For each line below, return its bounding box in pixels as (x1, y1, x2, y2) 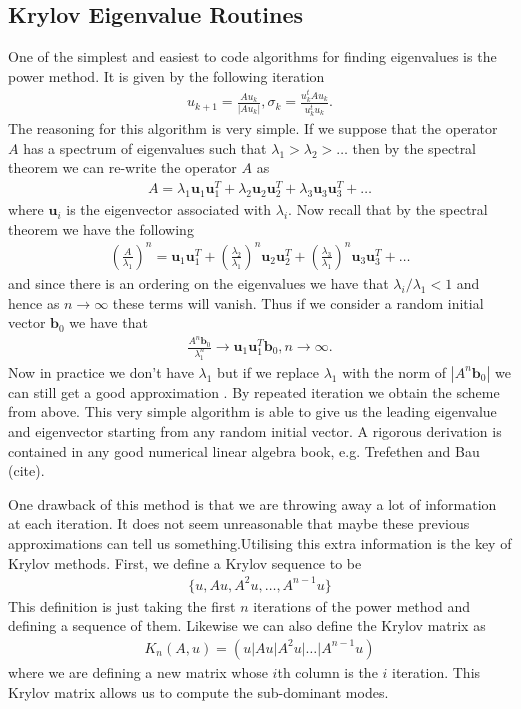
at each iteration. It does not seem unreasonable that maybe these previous (8, 513, 470, 534)
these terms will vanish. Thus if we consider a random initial (112, 292, 484, 313)
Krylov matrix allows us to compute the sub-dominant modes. (8, 681, 389, 702)
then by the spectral (352, 137, 477, 158)
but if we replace (217, 361, 320, 382)
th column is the (277, 661, 378, 682)
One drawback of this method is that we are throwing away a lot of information (8, 493, 497, 514)
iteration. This (392, 661, 481, 682)
